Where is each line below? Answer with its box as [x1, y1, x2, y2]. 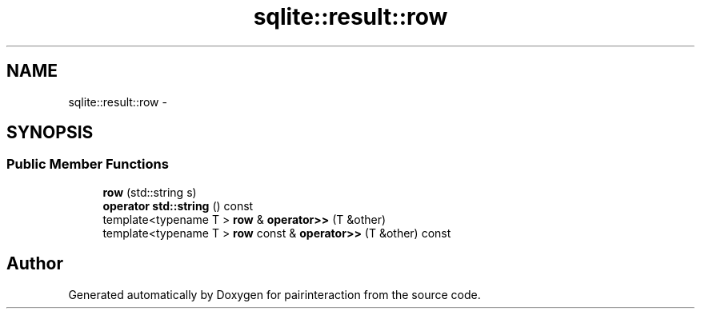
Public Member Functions [6, 156, 169, 173]
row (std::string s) [102, 185, 197, 199]
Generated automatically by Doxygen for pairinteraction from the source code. [68, 287, 481, 301]
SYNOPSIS [6, 122, 94, 143]
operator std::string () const [102, 198, 254, 213]
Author [6, 253, 63, 274]
